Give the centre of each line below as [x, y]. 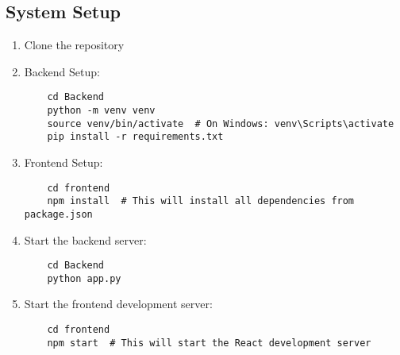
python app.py [84, 278]
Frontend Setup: [63, 162]
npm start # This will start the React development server [209, 343]
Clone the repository [74, 45]
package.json [58, 214]
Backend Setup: [62, 71]
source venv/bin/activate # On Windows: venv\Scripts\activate [221, 123]
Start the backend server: [85, 239]
